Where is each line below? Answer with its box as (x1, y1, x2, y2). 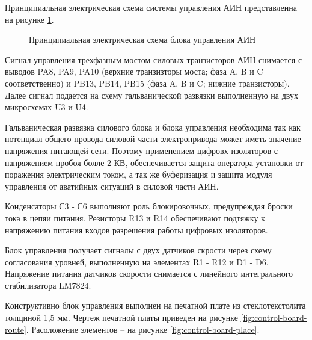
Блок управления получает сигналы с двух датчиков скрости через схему (5, 244, 272, 256)
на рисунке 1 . (5, 13, 54, 25)
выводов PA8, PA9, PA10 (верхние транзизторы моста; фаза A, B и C (5, 65, 263, 78)
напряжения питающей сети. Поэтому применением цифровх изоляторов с (5, 144, 278, 156)
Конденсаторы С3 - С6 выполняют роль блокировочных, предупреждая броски (5, 200, 293, 212)
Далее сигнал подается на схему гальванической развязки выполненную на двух (5, 88, 298, 101)
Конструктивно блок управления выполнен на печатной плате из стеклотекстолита (5, 299, 306, 312)
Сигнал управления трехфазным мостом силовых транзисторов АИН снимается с (5, 53, 302, 66)
